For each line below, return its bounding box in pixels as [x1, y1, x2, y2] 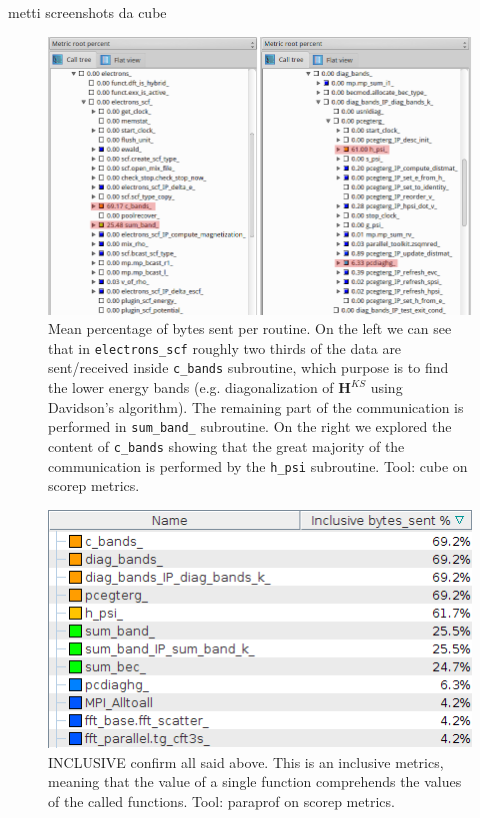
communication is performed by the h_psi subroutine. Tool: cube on [48, 455, 468, 476]
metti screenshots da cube [8, 2, 167, 22]
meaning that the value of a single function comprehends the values [48, 771, 462, 792]
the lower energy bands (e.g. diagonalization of [48, 377, 334, 398]
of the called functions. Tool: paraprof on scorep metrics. [48, 791, 395, 812]
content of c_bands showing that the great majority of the [48, 435, 405, 456]
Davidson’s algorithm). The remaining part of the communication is [48, 396, 464, 417]
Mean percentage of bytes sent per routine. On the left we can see [48, 318, 452, 339]
